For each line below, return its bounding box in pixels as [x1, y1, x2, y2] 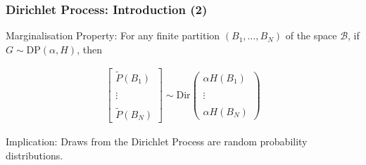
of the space [285, 28, 337, 43]
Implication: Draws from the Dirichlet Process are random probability [6, 134, 308, 149]
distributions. [6, 147, 63, 162]
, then [77, 41, 102, 56]
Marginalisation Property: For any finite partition [6, 28, 220, 43]
